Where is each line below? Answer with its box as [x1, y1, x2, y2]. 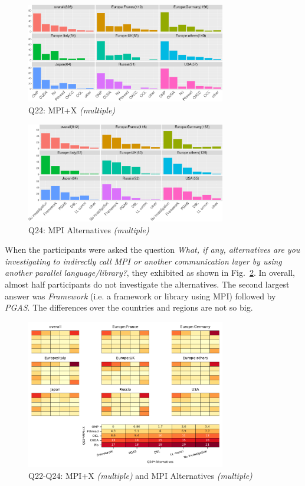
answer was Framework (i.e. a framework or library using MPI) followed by [5, 289, 276, 302]
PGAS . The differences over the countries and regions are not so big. [5, 301, 253, 314]
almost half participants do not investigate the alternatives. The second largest [5, 278, 290, 290]
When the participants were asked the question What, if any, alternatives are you [5, 243, 300, 256]
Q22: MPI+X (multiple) [28, 104, 116, 116]
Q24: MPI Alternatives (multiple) [28, 223, 149, 236]
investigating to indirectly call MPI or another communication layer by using [5, 255, 282, 267]
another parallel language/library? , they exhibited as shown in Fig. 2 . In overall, [5, 266, 295, 279]
